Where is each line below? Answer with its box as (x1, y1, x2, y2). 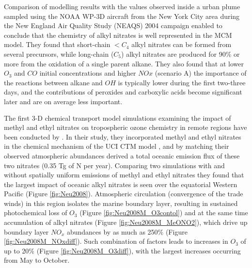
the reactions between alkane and (4, 77, 103, 87)
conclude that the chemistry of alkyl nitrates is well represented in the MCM (4, 30, 232, 40)
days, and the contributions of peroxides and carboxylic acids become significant (4, 87, 242, 97)
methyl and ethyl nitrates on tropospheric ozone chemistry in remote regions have (4, 122, 247, 132)
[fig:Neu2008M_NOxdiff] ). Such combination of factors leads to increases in (4, 236, 228, 246)
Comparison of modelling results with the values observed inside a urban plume (4, 1, 240, 11)
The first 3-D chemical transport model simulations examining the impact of (4, 112, 231, 123)
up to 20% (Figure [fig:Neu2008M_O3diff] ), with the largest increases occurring (4, 245, 241, 255)
